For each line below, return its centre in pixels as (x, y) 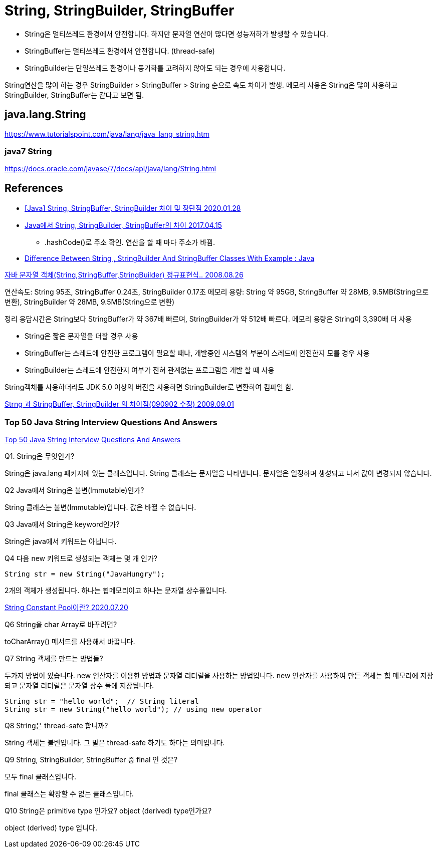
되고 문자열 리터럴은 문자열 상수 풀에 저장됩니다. (79, 685)
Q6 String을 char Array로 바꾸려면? (61, 624)
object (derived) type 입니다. (51, 827)
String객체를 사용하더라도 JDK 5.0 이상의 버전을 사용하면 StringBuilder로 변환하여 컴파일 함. (149, 387)
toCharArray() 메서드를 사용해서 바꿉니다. (70, 641)
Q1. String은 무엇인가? (40, 456)
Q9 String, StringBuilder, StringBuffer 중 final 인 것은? (91, 759)
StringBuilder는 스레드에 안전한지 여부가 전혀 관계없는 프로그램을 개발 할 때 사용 (150, 370)
